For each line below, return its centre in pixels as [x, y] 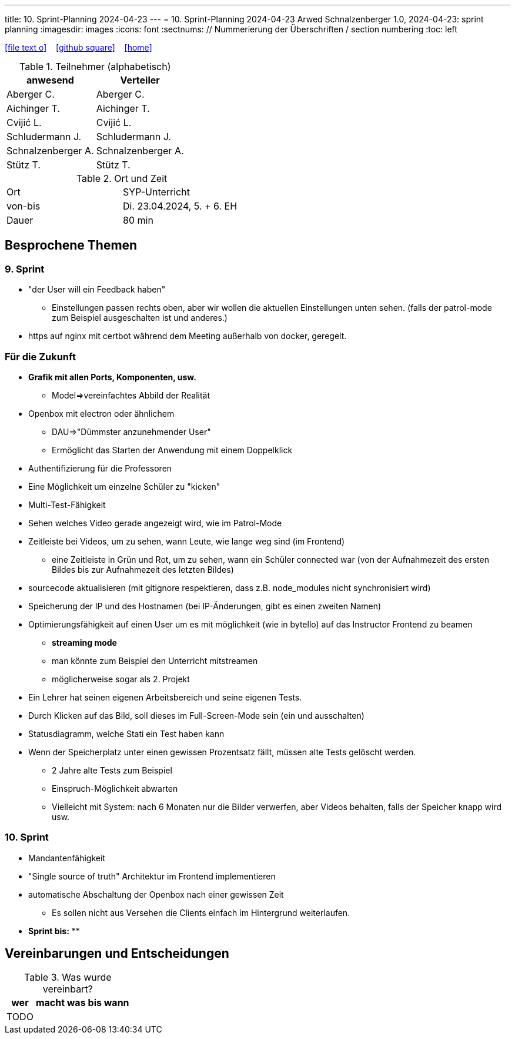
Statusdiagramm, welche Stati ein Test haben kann [126, 733]
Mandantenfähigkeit [67, 858]
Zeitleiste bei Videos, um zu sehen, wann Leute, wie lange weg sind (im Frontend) [187, 541]
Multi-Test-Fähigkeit [67, 504]
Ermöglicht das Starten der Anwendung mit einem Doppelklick [172, 450]
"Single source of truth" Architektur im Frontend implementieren [152, 876]
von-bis [24, 206]
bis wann [108, 1002]
